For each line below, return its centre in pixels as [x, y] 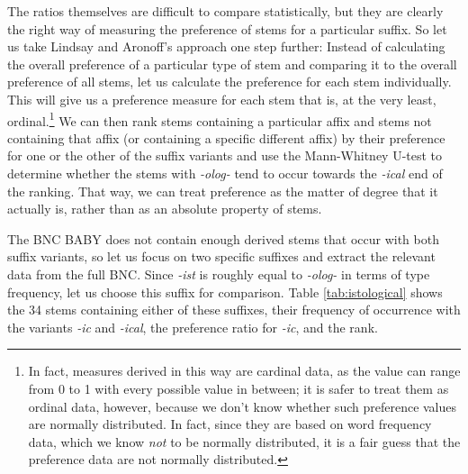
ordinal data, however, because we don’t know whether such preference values [243, 406]
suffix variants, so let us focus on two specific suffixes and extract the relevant [221, 256]
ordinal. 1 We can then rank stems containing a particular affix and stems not [220, 119]
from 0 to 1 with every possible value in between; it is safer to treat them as [238, 388]
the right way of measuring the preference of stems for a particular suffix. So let [227, 28]
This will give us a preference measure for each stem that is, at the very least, [222, 99]
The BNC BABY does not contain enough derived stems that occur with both [223, 238]
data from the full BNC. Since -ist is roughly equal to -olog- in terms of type [219, 273]
